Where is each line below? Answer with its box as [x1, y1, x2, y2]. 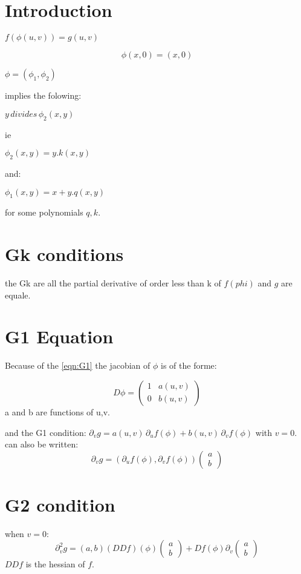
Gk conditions [5, 242, 124, 266]
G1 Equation [5, 324, 114, 349]
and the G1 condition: [5, 426, 86, 438]
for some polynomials [5, 206, 83, 219]
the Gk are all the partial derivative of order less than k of [5, 277, 221, 289]
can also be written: [5, 438, 79, 450]
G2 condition [5, 492, 115, 516]
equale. [5, 288, 31, 301]
